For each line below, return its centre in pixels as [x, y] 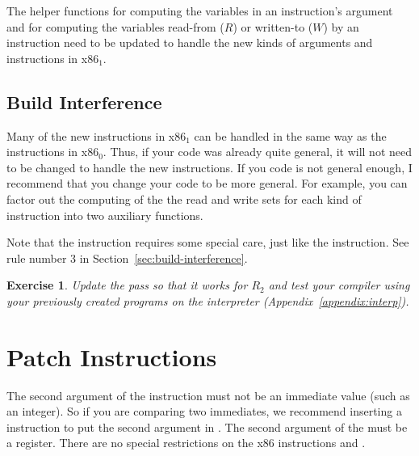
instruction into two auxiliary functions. [105, 215]
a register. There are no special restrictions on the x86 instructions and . [186, 443]
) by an [341, 26]
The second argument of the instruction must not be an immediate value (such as [208, 395]
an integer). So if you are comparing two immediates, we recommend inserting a [204, 411]
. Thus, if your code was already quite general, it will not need [258, 152]
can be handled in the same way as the [290, 135]
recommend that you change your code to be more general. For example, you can [207, 183]
